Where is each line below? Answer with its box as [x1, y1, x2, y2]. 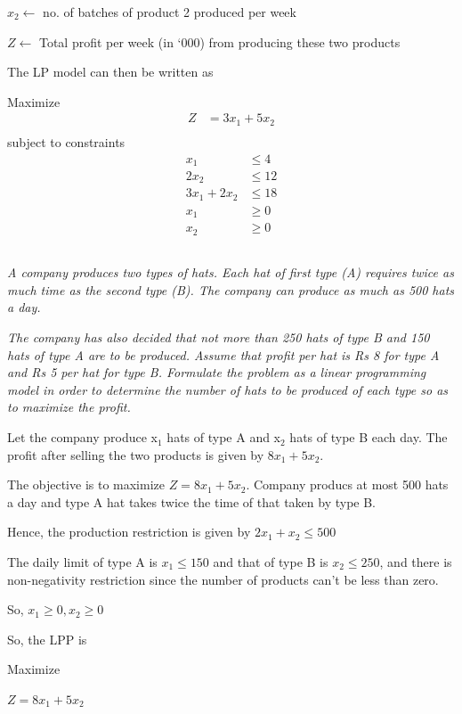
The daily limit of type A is [7, 553, 158, 571]
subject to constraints [7, 132, 126, 151]
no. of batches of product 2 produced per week [43, 3, 296, 21]
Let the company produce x [7, 428, 158, 447]
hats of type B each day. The [289, 428, 448, 447]
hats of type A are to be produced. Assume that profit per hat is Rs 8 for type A [7, 345, 440, 364]
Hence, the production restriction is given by [7, 522, 251, 541]
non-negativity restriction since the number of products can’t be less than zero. [7, 570, 439, 588]
